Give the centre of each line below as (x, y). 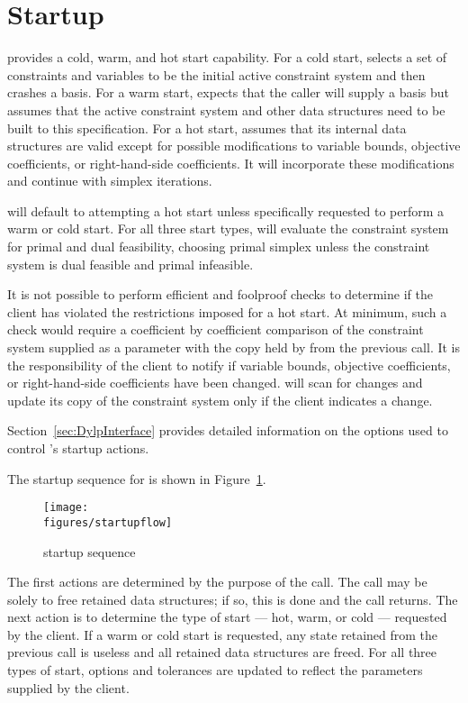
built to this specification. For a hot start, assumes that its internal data (207, 128)
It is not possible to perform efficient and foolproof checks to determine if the (220, 294)
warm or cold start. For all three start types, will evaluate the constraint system (228, 228)
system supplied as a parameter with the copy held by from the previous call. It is (234, 347)
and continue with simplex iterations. (110, 181)
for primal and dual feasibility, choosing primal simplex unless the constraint (219, 247)
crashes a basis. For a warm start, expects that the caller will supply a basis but (229, 92)
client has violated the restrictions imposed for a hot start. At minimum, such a (227, 311)
